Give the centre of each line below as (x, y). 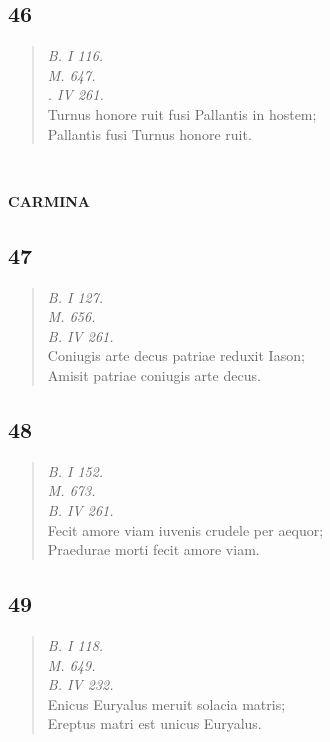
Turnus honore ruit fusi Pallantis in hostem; (182, 113)
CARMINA (49, 200)
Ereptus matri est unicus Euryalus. (154, 723)
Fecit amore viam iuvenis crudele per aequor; (185, 529)
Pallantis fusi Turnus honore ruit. (149, 133)
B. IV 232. (80, 684)
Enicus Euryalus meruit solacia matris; (166, 703)
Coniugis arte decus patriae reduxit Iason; (176, 355)
